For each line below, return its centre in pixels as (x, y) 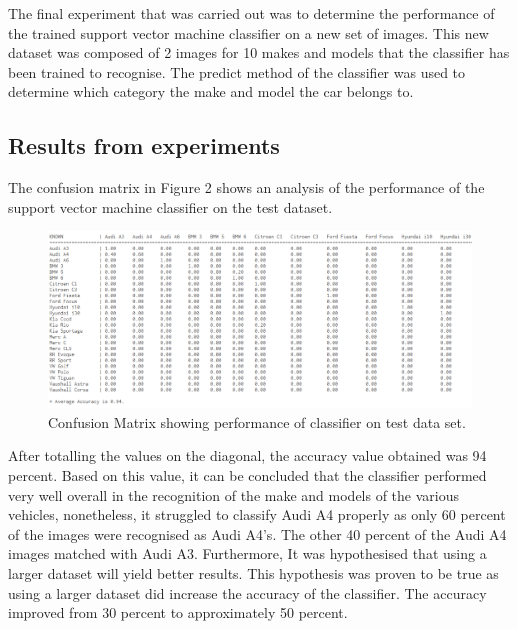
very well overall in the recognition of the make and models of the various (234, 494)
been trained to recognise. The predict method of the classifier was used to (237, 71)
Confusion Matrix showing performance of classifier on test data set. (257, 421)
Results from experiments (144, 145)
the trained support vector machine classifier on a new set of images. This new (248, 32)
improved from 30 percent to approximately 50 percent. (178, 612)
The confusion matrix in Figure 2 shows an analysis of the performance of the (246, 187)
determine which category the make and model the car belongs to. (211, 91)
